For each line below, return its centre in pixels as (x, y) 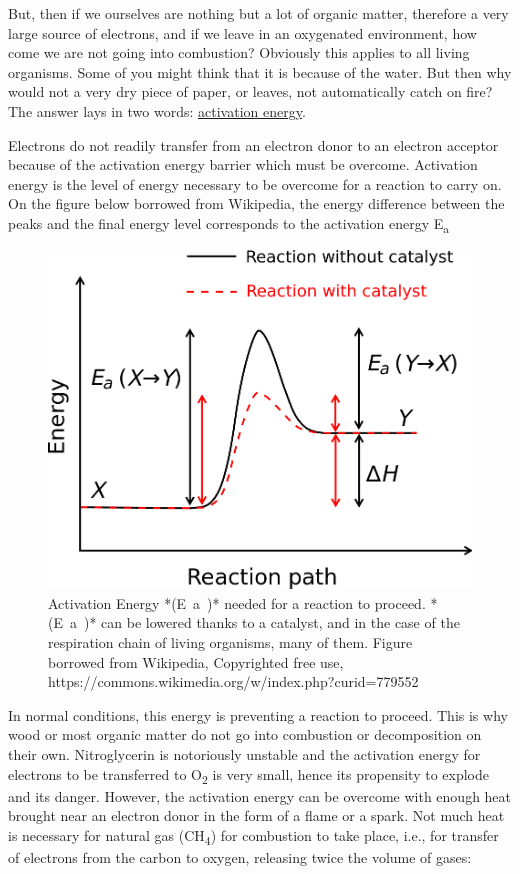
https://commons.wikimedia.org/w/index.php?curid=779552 (233, 681)
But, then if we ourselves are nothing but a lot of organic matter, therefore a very (258, 13)
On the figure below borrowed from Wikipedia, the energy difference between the (256, 203)
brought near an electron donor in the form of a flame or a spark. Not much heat (256, 815)
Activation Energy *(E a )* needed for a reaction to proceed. (237, 602)
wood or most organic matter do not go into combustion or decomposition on (245, 734)
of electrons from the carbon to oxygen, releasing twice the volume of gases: (240, 856)
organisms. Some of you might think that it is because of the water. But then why (260, 71)
